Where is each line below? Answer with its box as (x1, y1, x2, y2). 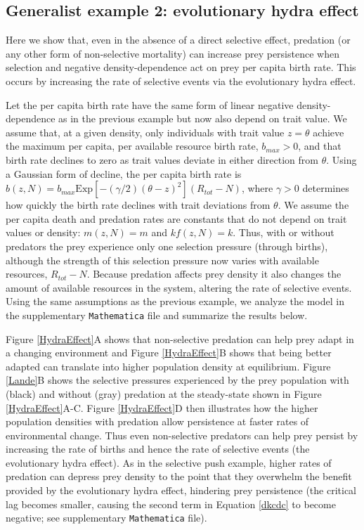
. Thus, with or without (233, 225, 334, 240)
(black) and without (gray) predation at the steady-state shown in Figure (6, 386, 322, 401)
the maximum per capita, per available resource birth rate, (6, 138, 259, 153)
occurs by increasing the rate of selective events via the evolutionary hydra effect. (6, 73, 356, 88)
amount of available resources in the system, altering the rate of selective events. (6, 280, 352, 295)
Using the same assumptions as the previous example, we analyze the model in (6, 294, 344, 309)
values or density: (6, 225, 81, 240)
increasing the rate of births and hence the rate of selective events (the (6, 441, 310, 456)
